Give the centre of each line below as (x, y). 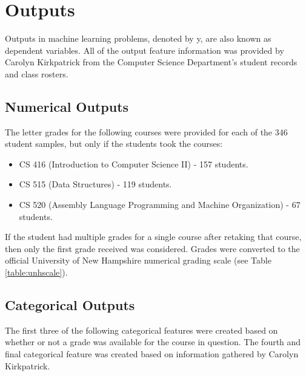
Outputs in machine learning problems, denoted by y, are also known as (138, 38)
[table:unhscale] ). (36, 272)
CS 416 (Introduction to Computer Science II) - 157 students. (134, 164)
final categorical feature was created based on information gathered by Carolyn (152, 354)
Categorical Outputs (70, 305)
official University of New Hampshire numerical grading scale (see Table (138, 260)
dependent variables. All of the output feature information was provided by (145, 50)
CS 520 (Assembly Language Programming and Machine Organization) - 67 (160, 205)
